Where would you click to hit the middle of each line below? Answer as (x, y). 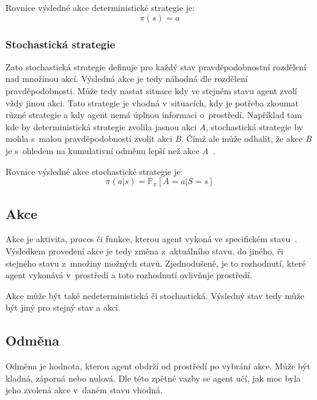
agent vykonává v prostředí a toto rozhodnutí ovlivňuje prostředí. (129, 275)
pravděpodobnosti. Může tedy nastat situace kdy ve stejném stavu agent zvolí (151, 91)
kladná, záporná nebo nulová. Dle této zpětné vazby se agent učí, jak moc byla (153, 378)
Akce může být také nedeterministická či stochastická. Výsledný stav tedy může (155, 295)
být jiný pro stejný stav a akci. (63, 307)
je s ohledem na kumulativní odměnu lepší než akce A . (110, 150)
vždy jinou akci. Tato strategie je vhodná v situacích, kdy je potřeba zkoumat (152, 102)
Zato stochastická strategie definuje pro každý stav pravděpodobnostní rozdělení (156, 66)
